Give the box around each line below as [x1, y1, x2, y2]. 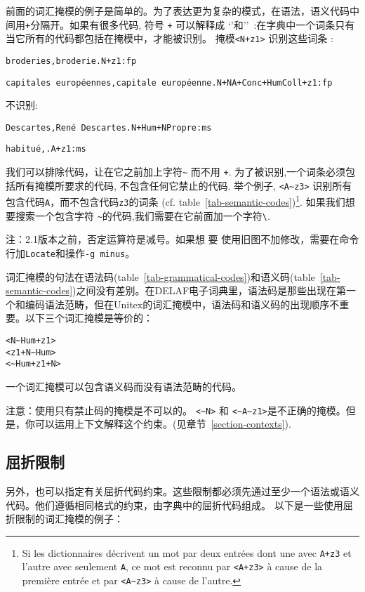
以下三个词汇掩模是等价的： [25, 310, 153, 325]
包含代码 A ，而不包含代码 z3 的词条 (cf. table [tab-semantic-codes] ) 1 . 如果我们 [6, 192, 345, 209]
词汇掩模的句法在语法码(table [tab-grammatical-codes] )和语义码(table [6, 269, 315, 284]
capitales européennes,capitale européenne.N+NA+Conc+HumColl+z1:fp [6, 77, 333, 88]
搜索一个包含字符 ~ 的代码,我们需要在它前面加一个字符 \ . [15, 208, 270, 223]
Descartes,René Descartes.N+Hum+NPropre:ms [6, 122, 212, 133]
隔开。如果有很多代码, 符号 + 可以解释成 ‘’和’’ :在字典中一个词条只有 [40, 17, 355, 32]
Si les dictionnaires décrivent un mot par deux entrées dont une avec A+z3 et [22, 545, 352, 560]
